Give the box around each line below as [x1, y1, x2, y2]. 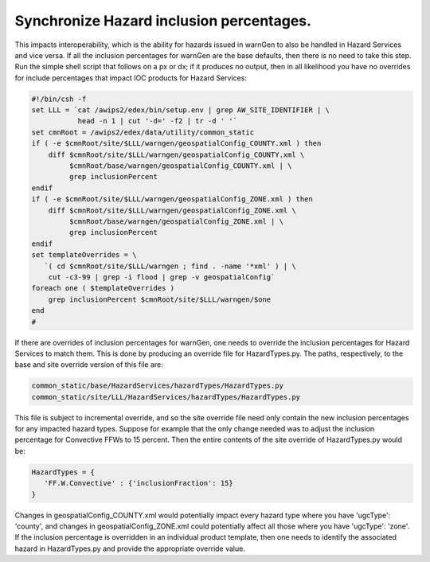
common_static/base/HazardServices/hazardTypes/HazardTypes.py [31, 381, 284, 390]
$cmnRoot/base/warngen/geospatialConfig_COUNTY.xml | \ [68, 162, 292, 170]
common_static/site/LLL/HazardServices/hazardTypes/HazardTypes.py [31, 392, 301, 401]
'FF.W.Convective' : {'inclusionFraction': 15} [44, 478, 234, 488]
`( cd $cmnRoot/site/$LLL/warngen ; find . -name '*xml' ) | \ [44, 261, 296, 271]
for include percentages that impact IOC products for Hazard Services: [14, 72, 247, 83]
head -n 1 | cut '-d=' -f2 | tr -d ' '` [77, 116, 238, 126]
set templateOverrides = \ [31, 251, 137, 260]
